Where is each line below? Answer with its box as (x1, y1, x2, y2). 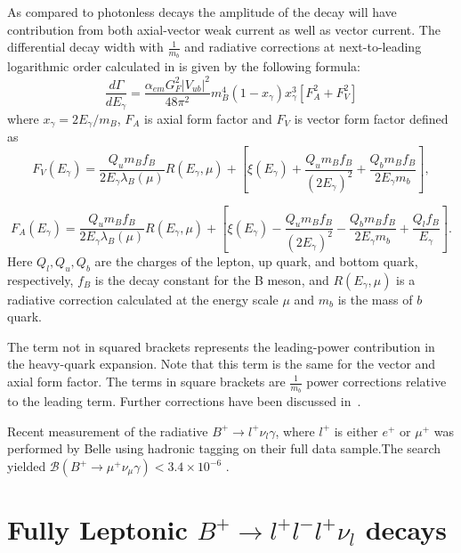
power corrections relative (306, 372, 447, 390)
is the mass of (337, 289, 413, 308)
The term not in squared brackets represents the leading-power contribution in (7, 337, 435, 355)
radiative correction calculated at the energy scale (7, 289, 279, 308)
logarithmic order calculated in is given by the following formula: (7, 57, 360, 76)
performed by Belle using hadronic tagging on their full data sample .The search (7, 439, 441, 458)
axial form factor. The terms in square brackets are (7, 372, 286, 390)
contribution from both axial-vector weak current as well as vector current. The (7, 20, 441, 38)
